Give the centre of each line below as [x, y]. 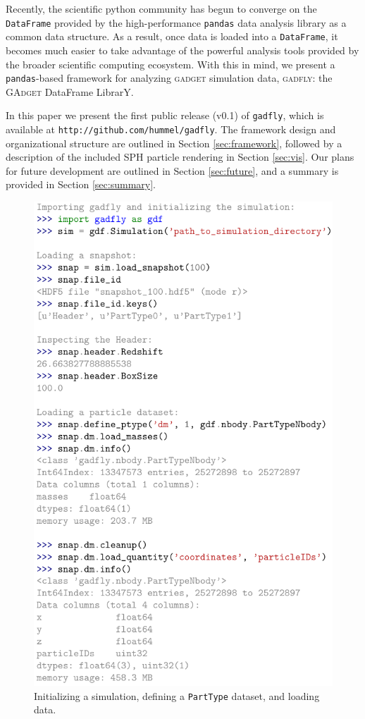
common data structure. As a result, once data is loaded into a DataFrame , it [172, 36]
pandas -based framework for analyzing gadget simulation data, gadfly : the [169, 78]
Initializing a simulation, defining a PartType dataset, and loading [177, 695]
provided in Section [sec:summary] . [81, 184]
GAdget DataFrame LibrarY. [70, 91]
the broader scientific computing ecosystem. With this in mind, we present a [171, 64]
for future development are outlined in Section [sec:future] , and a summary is [172, 170]
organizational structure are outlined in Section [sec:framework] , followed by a [174, 143]
